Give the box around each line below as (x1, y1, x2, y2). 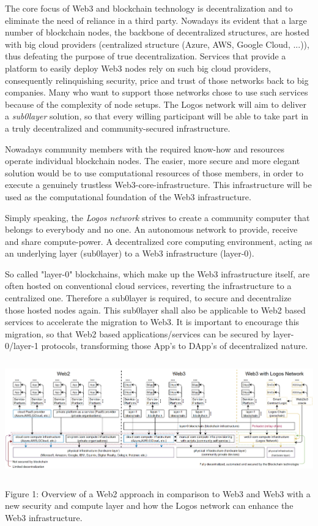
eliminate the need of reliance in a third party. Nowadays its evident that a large (5, 13, 307, 26)
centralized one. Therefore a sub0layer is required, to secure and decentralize (5, 291, 292, 304)
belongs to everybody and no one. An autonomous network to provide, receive (5, 223, 298, 236)
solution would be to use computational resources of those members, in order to (5, 166, 303, 179)
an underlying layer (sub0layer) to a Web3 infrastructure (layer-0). (5, 247, 254, 260)
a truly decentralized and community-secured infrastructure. (5, 121, 231, 134)
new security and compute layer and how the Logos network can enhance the (5, 499, 294, 512)
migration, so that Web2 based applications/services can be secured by (5, 327, 270, 340)
